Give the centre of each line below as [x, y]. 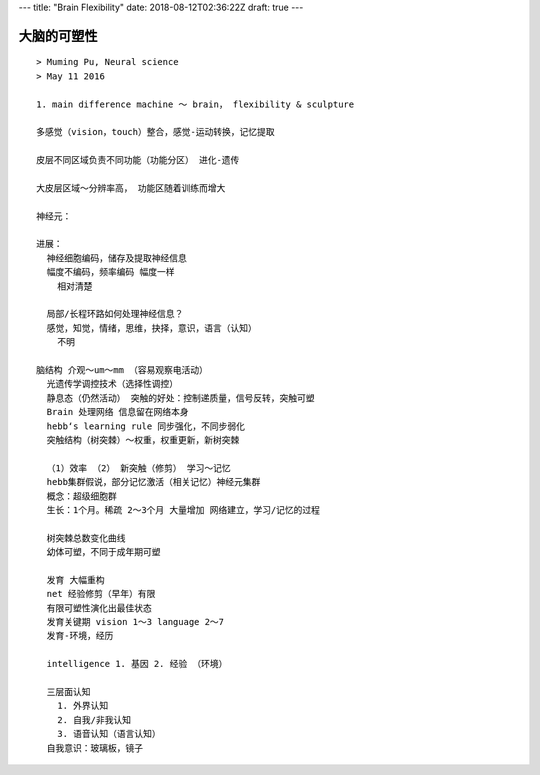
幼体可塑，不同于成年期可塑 [103, 552]
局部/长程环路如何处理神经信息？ [115, 314]
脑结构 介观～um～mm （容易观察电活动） [122, 370]
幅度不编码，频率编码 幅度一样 [110, 272]
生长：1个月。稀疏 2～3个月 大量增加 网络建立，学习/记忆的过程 [183, 509]
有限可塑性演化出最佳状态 [99, 608]
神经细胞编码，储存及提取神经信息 [116, 258]
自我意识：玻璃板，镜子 [95, 748]
